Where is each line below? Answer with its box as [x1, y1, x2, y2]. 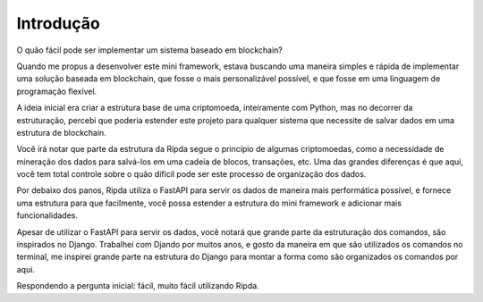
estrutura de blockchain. [16, 127, 106, 138]
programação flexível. [16, 86, 97, 96]
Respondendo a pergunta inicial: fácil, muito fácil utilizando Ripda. [16, 281, 259, 291]
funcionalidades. [16, 210, 79, 221]
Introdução [16, 13, 100, 33]
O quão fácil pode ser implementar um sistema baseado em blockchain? [16, 45, 284, 55]
